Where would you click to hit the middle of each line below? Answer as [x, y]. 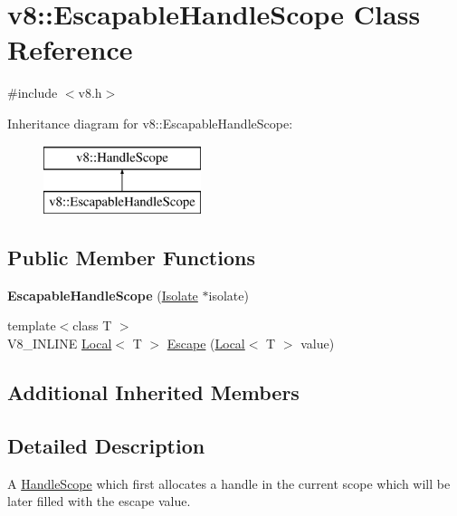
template [32, 325]
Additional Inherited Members [153, 392]
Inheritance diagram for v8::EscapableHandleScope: [150, 123]
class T [92, 325]
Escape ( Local [206, 344]
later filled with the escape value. [99, 501]
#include [33, 93]
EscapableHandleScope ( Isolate [103, 295]
